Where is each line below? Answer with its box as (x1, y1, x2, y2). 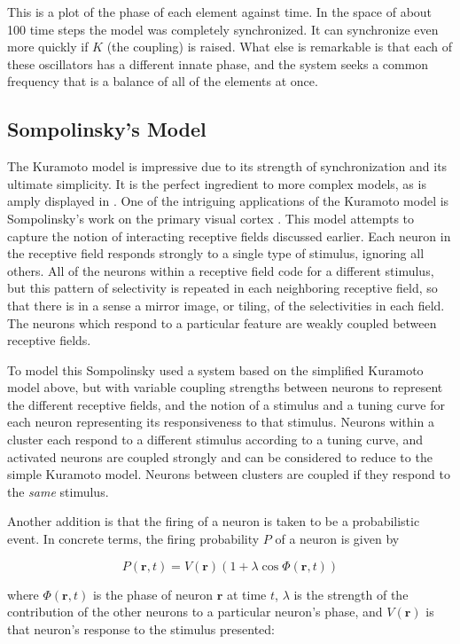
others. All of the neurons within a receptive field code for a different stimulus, (7, 261, 434, 279)
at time (227, 585, 267, 603)
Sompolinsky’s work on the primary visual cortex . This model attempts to (7, 208, 415, 227)
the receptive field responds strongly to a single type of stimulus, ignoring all (7, 244, 425, 263)
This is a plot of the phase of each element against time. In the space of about (7, 3, 433, 20)
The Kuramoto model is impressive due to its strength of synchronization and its (7, 157, 448, 176)
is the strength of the (293, 585, 409, 603)
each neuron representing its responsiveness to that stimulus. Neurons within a (7, 412, 434, 431)
